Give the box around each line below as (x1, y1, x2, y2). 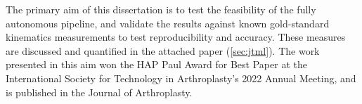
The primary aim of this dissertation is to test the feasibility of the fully (6, 2, 316, 16)
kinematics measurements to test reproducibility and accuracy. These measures (6, 30, 346, 44)
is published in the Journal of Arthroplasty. (6, 84, 193, 99)
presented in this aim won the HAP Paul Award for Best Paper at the (6, 57, 307, 72)
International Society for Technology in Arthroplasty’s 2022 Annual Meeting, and (6, 70, 356, 85)
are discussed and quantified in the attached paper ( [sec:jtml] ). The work (6, 43, 320, 58)
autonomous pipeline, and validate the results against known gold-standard (6, 15, 330, 30)
